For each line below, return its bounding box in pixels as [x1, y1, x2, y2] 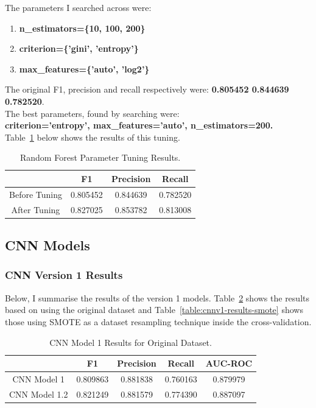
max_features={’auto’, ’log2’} [19, 62, 150, 75]
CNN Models [5, 236, 90, 255]
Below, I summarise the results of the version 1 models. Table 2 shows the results [5, 291, 309, 304]
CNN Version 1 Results [5, 267, 123, 283]
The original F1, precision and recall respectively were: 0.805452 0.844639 [5, 83, 289, 96]
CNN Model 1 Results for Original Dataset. [49, 336, 212, 348]
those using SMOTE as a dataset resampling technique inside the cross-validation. [5, 315, 312, 328]
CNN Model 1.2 [9, 387, 68, 400]
